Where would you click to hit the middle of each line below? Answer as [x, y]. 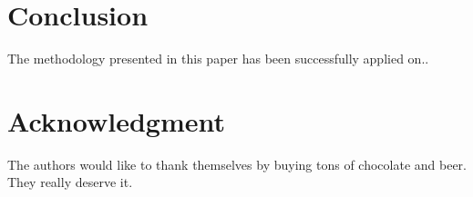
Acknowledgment [116, 120]
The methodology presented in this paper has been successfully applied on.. [218, 59]
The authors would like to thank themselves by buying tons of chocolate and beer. [237, 164]
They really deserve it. [70, 182]
